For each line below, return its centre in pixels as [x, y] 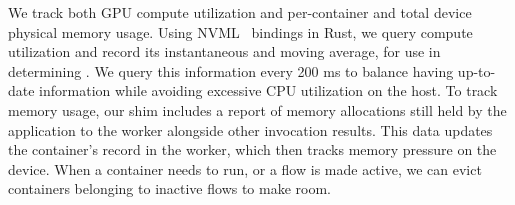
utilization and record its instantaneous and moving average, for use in [224, 51]
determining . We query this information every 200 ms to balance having [231, 70]
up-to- [476, 70]
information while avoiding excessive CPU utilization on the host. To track [268, 90]
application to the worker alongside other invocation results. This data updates [250, 129]
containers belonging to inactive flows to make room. [169, 188]
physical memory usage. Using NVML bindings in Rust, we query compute [240, 31]
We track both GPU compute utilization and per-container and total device [240, 12]
